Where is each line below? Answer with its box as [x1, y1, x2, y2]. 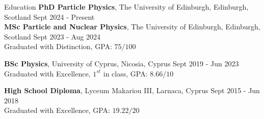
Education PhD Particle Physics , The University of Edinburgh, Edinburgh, [4, 2, 249, 12]
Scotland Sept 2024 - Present [4, 11, 95, 22]
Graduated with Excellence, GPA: [4, 105, 110, 115]
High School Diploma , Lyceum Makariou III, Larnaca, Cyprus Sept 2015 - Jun [4, 85, 260, 96]
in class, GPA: [103, 68, 148, 78]
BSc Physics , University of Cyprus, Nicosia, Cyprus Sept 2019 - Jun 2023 [4, 58, 239, 68]
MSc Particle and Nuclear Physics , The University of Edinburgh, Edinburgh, [4, 21, 260, 32]
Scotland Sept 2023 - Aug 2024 [4, 31, 101, 42]
